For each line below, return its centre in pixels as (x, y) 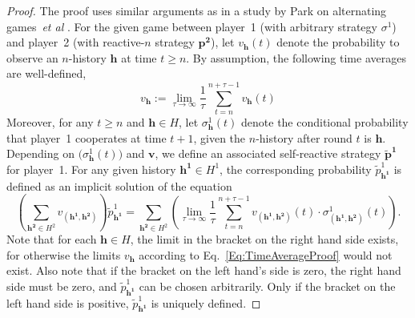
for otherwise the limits (64, 254)
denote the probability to (338, 42)
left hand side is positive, (68, 302)
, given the (220, 137)
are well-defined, (46, 73)
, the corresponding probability (296, 169)
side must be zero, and (62, 286)
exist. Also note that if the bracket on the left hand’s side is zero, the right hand (204, 270)
